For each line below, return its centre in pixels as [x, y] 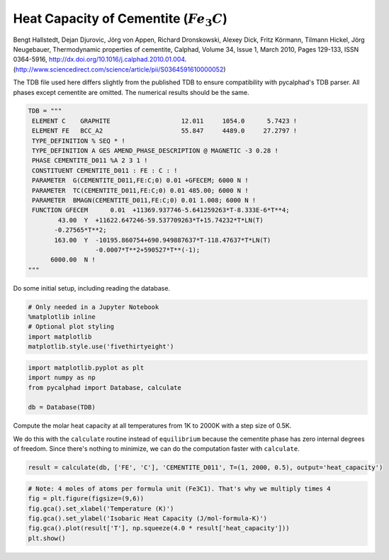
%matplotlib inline [62, 317]
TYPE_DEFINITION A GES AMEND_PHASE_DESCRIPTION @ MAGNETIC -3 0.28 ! [156, 151]
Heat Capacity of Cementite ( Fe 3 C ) [120, 19]
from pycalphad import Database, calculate [105, 387]
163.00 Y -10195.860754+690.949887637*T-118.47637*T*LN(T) [163, 240]
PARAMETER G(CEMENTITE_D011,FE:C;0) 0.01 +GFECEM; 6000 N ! [140, 180]
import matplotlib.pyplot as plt [86, 368]
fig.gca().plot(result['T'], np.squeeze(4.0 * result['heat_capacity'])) [159, 528]
